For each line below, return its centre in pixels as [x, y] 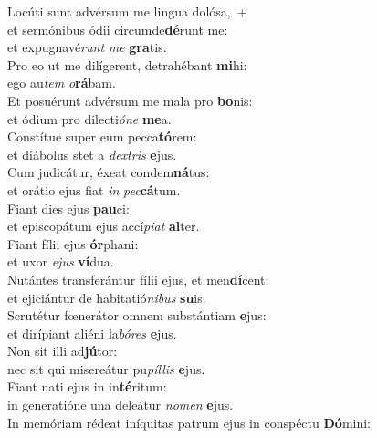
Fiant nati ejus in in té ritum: [87, 386]
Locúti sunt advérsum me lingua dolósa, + [127, 11]
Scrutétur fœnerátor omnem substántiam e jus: [137, 315]
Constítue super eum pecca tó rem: [102, 136]
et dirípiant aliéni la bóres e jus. [92, 333]
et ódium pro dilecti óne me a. [89, 118]
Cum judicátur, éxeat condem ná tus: [109, 172]
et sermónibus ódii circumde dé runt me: [118, 29]
